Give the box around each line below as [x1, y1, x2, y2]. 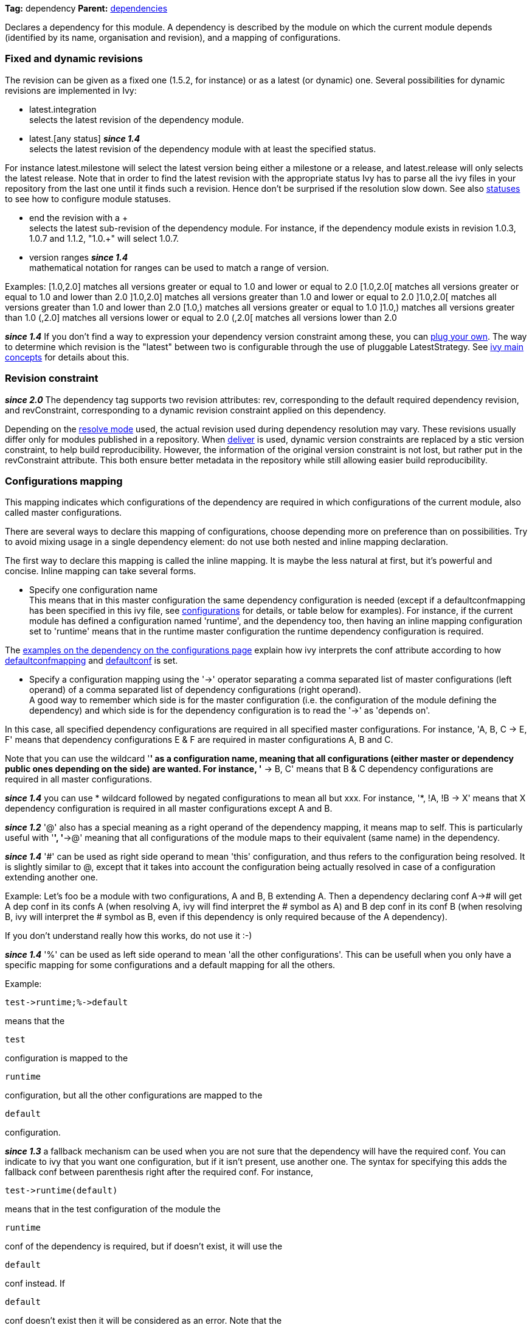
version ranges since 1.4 [29, 251, 128, 262]
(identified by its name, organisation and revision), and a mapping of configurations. [5, 32, 340, 43]
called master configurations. [5, 507, 122, 518]
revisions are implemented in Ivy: [5, 85, 137, 96]
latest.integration [29, 104, 97, 114]
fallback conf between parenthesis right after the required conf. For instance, [5, 1167, 314, 1178]
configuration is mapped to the [5, 1053, 128, 1064]
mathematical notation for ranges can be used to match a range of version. [29, 262, 329, 273]
